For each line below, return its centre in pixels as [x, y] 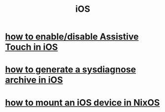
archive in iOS [34, 80]
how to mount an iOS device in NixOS [82, 102]
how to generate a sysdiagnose [71, 70]
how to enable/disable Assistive [72, 37]
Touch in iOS [32, 47]
